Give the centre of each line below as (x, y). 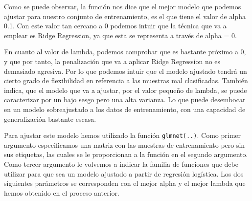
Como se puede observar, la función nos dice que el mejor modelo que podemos (123, 6)
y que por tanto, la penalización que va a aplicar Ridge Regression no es (112, 61)
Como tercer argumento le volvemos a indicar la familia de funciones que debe (121, 164)
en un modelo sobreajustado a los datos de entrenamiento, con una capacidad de (125, 109)
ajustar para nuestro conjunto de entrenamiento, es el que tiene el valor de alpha (125, 16)
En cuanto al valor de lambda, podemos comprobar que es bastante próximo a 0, (125, 52)
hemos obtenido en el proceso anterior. (62, 192)
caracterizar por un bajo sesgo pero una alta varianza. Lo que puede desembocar (125, 100)
